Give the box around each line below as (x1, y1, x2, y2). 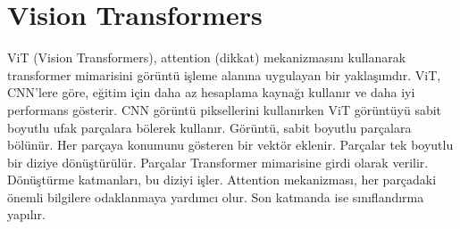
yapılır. (7, 205, 46, 224)
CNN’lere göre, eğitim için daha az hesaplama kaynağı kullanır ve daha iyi (7, 83, 415, 102)
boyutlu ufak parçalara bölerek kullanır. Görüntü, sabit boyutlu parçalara (7, 118, 412, 136)
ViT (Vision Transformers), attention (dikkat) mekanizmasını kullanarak (7, 48, 406, 67)
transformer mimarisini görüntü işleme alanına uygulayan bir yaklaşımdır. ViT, (7, 65, 441, 84)
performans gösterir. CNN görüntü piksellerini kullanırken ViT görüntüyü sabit (7, 100, 442, 119)
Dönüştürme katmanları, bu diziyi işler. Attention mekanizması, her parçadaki (7, 170, 437, 189)
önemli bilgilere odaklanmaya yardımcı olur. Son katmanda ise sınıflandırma (7, 187, 424, 206)
